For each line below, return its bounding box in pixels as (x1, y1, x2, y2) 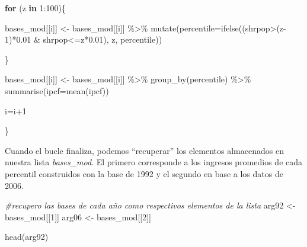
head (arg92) (5, 230, 49, 243)
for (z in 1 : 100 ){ (5, 2, 66, 14)
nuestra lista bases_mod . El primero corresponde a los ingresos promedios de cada (5, 156, 303, 168)
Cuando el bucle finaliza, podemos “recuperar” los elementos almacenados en (5, 144, 284, 156)
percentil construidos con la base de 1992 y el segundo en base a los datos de (5, 167, 283, 179)
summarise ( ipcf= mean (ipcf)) (5, 84, 109, 97)
